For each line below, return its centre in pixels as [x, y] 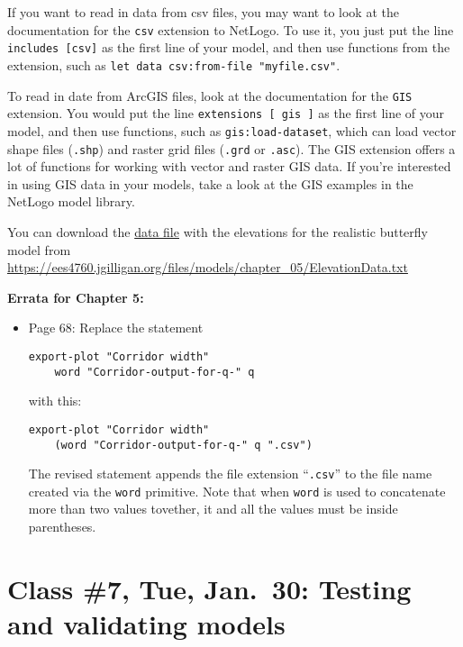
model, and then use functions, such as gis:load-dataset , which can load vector [232, 130]
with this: [55, 401]
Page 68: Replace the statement [116, 328]
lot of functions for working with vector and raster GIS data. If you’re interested [229, 166]
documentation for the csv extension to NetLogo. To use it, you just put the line [231, 29]
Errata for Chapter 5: [76, 297]
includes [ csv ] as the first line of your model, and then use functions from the [229, 47]
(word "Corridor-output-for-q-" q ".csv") [183, 445]
